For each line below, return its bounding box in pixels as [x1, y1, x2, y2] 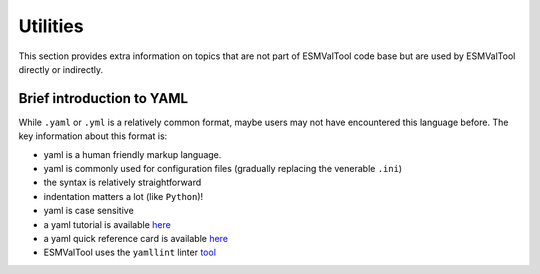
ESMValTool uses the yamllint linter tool [43, 246, 217, 259]
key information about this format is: [18, 130, 168, 142]
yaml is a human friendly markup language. [43, 148, 222, 160]
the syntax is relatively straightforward [43, 176, 202, 189]
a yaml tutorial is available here [43, 218, 172, 230]
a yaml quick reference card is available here [43, 232, 229, 244]
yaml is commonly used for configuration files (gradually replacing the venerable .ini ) [43, 163, 403, 175]
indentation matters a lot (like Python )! [43, 190, 204, 202]
